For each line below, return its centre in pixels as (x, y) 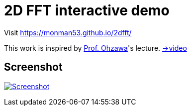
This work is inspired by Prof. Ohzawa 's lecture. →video (95, 48)
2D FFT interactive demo (87, 10)
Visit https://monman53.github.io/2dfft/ (68, 32)
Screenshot (33, 67)
